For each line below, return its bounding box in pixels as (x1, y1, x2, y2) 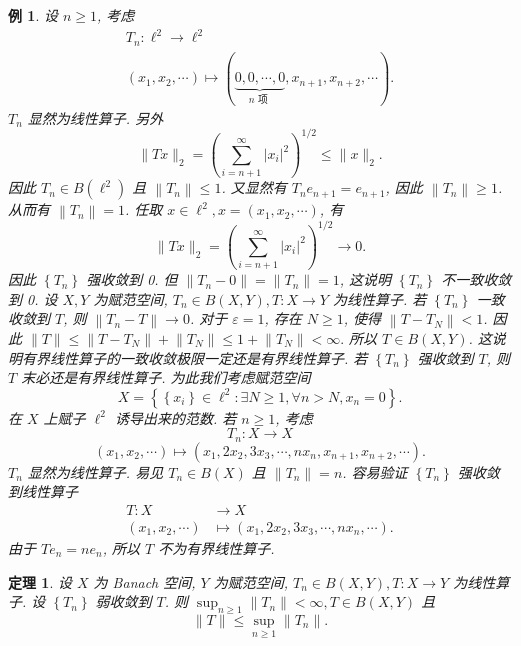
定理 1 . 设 (8, 571, 72, 592)
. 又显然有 (221, 177, 287, 198)
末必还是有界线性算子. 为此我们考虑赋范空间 (21, 367, 311, 388)
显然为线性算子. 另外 (27, 107, 164, 128)
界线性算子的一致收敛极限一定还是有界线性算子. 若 (35, 347, 368, 368)
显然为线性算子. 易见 (27, 461, 164, 482)
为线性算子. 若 (332, 288, 427, 309)
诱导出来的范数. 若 (114, 407, 237, 428)
